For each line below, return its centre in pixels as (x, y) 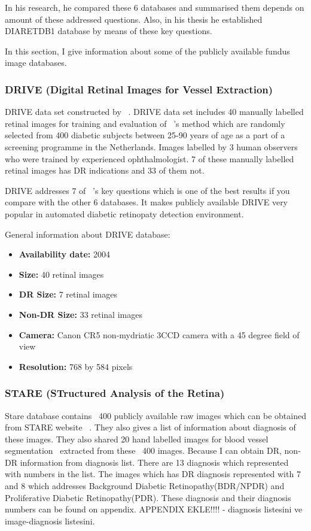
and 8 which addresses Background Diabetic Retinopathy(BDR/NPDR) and (145, 486)
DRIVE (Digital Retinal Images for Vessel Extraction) (139, 89)
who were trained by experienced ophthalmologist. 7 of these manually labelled (150, 158)
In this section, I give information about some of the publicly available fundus (147, 51)
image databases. (36, 63)
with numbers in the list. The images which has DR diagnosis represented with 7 (153, 474)
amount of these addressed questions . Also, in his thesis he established (134, 19)
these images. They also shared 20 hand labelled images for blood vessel (137, 439)
